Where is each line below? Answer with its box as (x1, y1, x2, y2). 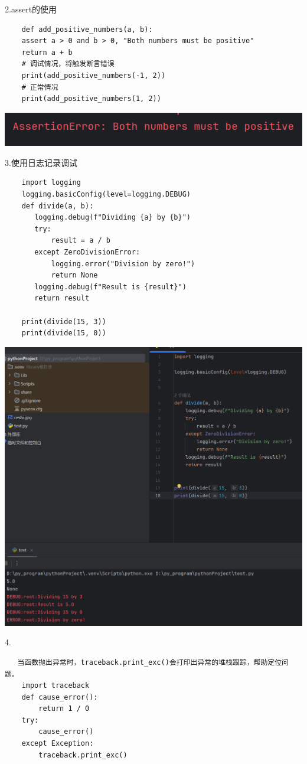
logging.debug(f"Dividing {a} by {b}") (34, 213, 191, 222)
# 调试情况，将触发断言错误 (21, 60, 115, 68)
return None (51, 271, 98, 280)
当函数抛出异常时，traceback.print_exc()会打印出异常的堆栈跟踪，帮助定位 (17, 658, 282, 667)
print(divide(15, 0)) (21, 329, 106, 338)
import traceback (21, 681, 90, 690)
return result (34, 294, 90, 303)
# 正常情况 (21, 83, 58, 92)
